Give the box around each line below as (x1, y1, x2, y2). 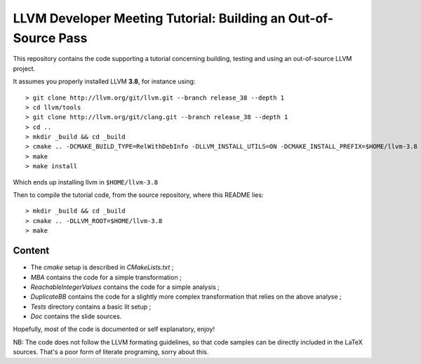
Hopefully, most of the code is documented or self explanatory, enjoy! (13, 325, 215, 333)
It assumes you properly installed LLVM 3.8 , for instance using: (13, 77, 196, 86)
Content (13, 245, 50, 257)
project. (13, 64, 36, 73)
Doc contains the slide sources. (30, 312, 122, 321)
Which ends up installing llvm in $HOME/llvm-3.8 (13, 177, 158, 186)
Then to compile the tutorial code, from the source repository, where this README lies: (13, 191, 264, 199)
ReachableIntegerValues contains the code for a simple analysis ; (30, 283, 220, 291)
